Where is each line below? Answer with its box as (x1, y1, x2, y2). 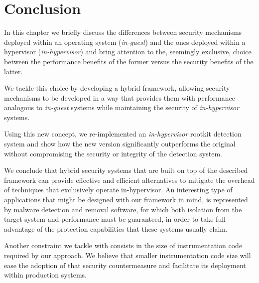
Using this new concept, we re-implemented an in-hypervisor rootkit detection (4, 129, 242, 139)
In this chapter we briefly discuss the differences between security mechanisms (4, 27, 242, 37)
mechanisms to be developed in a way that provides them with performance (4, 92, 235, 103)
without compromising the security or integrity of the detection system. (4, 148, 222, 158)
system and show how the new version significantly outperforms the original (4, 139, 236, 149)
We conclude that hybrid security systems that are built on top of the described (4, 165, 248, 175)
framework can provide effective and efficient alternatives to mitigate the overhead (4, 174, 255, 185)
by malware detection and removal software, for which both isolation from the (4, 204, 242, 214)
